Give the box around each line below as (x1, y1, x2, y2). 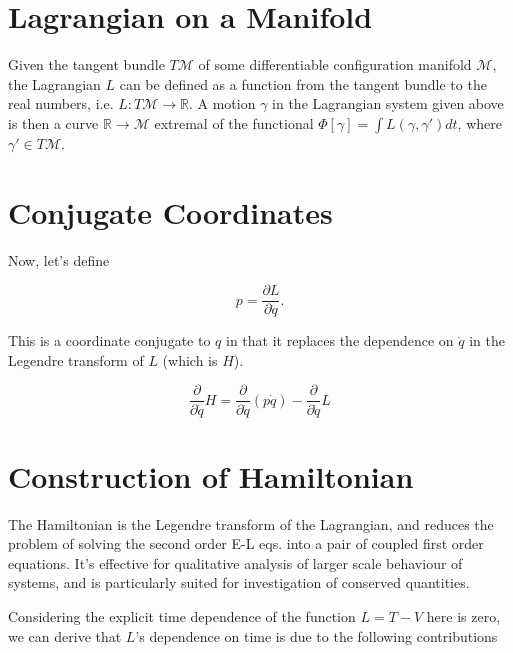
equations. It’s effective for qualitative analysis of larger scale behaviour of (8, 552, 463, 573)
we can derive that (8, 625, 122, 646)
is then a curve (8, 112, 99, 133)
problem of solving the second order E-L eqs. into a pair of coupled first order (8, 533, 484, 554)
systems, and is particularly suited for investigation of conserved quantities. (8, 572, 470, 593)
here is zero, (426, 606, 501, 627)
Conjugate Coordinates (8, 191, 333, 232)
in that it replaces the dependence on (225, 330, 454, 351)
